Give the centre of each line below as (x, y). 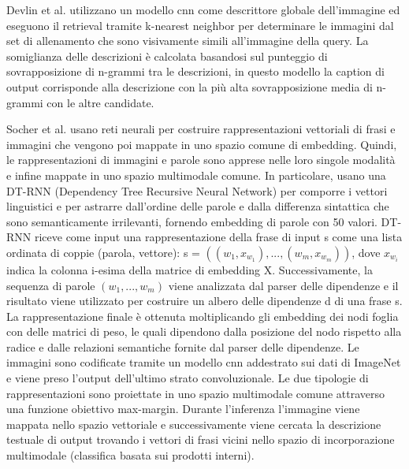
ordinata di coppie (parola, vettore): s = (103, 252)
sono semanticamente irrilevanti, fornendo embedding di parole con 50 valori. (192, 221)
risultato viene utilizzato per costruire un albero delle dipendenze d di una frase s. (204, 301)
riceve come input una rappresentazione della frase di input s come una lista (218, 237)
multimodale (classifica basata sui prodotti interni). (130, 455)
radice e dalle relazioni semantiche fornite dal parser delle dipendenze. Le (183, 346)
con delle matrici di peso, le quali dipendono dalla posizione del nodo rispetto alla (204, 331)
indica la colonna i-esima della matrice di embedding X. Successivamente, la (190, 269)
